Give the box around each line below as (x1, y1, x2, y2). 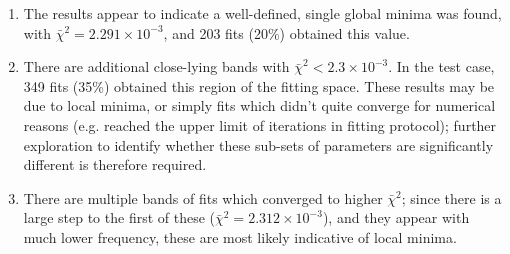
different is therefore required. (23, 154, 207, 175)
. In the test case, (388, 56, 495, 77)
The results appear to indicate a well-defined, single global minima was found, (23, 3, 502, 23)
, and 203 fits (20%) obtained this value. (163, 22, 410, 43)
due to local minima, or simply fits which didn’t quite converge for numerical (23, 95, 496, 116)
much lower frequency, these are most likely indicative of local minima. (23, 226, 457, 247)
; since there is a (401, 187, 502, 208)
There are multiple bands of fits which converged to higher (23, 187, 383, 208)
